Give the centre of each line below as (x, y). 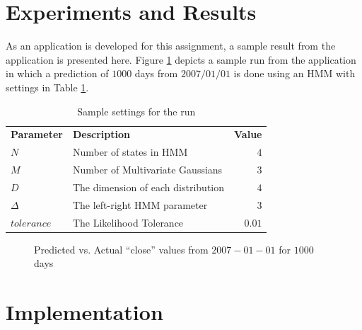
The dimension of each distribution (148, 187)
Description (101, 134)
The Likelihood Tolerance (128, 222)
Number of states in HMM (130, 152)
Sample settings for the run (136, 111)
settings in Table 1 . (47, 87)
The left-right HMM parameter (140, 204)
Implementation (84, 312)
